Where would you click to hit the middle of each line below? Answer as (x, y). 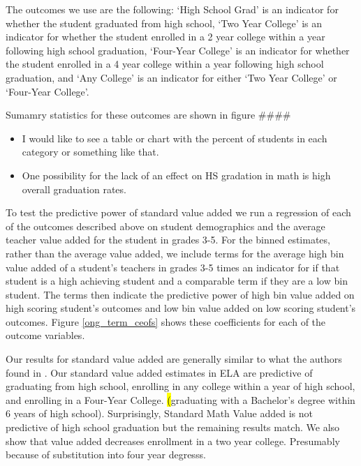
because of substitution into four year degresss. (106, 454)
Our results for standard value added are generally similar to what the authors (174, 359)
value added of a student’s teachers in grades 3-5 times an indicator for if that (173, 267)
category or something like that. (90, 152)
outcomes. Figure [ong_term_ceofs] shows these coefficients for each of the (166, 321)
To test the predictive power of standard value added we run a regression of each (178, 212)
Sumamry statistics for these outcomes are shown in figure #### (148, 115)
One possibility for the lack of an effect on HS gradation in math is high (176, 175)
